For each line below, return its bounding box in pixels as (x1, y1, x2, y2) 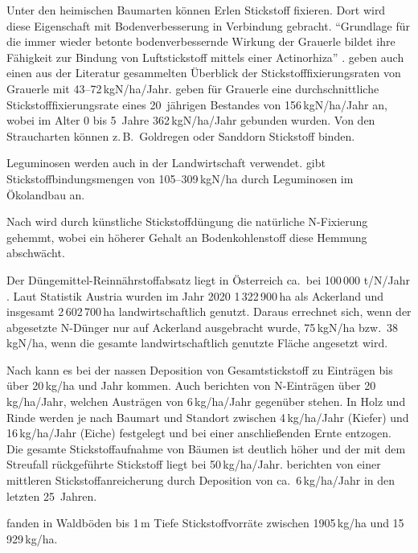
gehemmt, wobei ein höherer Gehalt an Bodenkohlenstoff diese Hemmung (6, 228, 367, 245)
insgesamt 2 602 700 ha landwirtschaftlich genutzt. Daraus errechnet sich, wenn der (6, 303, 412, 320)
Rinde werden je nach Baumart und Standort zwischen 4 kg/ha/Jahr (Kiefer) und (6, 408, 409, 425)
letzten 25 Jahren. (6, 487, 97, 504)
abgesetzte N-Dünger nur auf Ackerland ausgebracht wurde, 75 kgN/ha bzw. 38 (6, 318, 399, 335)
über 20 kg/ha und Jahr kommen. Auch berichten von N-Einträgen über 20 (6, 377, 376, 394)
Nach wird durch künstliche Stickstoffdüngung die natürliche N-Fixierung (6, 213, 368, 230)
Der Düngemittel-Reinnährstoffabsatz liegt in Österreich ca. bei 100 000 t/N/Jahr (6, 271, 411, 288)
